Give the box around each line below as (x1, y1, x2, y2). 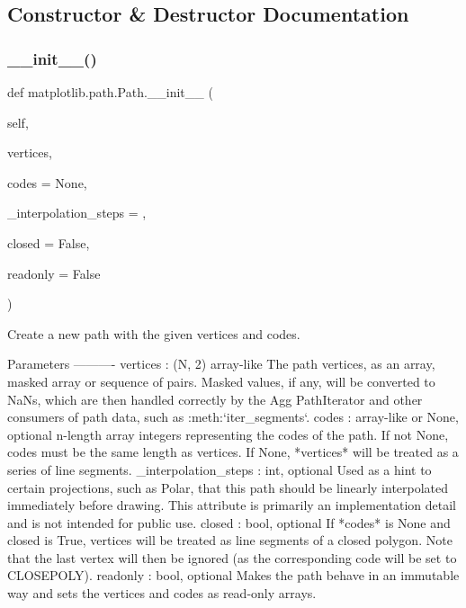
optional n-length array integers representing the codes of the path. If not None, (7, 425, 449, 443)
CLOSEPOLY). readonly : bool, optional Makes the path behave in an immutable (7, 566, 460, 585)
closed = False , (7, 233, 90, 252)
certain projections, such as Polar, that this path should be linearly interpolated (7, 478, 449, 496)
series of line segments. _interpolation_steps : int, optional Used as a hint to (7, 460, 432, 478)
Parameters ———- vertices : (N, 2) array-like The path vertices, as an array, (7, 354, 435, 373)
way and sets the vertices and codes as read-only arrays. (7, 584, 317, 603)
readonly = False (7, 264, 101, 282)
